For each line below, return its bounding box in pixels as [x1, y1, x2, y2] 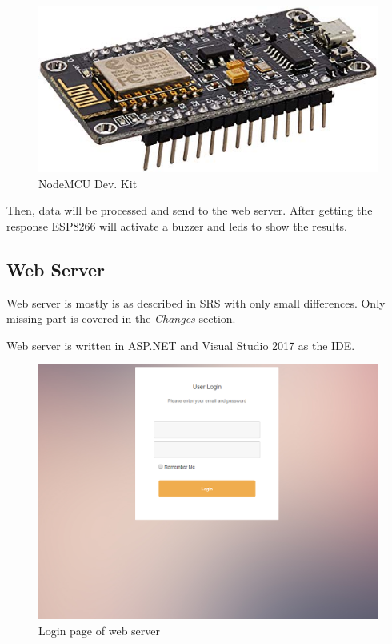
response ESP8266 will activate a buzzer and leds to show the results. [6, 217, 347, 234]
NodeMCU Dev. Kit [38, 175, 138, 191]
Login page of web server [38, 622, 160, 638]
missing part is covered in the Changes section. [6, 310, 236, 327]
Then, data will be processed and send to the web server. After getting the [6, 202, 373, 219]
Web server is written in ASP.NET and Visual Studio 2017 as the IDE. [6, 336, 355, 353]
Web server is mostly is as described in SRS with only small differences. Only [6, 294, 386, 311]
